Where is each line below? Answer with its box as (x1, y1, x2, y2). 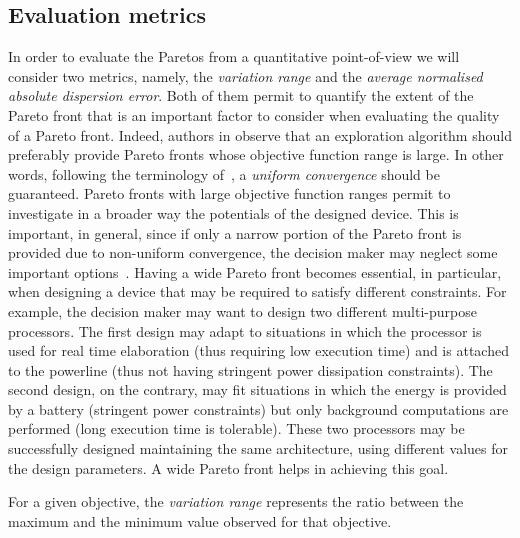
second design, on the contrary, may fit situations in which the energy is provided (8, 379, 507, 400)
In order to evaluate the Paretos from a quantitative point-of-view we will (8, 46, 460, 67)
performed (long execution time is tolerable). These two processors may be (8, 418, 465, 439)
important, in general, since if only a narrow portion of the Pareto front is (8, 222, 462, 243)
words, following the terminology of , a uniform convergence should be (8, 163, 440, 184)
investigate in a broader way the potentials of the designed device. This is (8, 202, 459, 223)
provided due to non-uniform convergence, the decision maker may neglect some (8, 242, 498, 263)
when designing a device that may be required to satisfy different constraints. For (8, 281, 507, 302)
